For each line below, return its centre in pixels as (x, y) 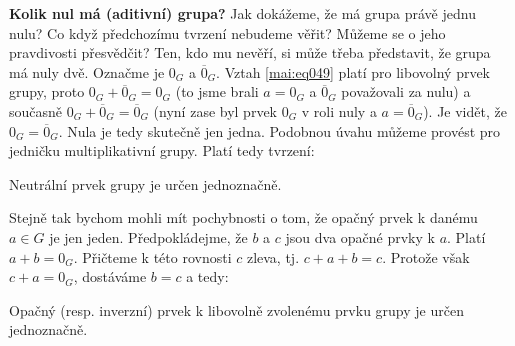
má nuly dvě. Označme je (87, 71)
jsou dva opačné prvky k (360, 236)
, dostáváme (110, 276)
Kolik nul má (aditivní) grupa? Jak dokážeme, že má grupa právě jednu (242, 13)
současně (36, 110)
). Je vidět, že (465, 110)
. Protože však (426, 256)
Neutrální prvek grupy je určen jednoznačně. (145, 183)
